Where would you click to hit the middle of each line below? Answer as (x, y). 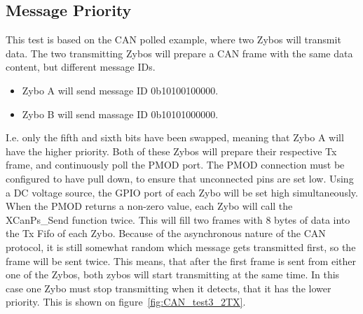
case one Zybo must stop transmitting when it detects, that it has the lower (169, 288)
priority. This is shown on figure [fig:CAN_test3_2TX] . (126, 302)
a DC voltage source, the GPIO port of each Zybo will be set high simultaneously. (182, 192)
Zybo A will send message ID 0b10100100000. (120, 90)
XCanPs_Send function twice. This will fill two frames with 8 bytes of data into (178, 219)
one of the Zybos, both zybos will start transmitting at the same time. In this (173, 274)
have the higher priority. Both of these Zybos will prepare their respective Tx (171, 151)
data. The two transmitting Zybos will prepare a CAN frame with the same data (179, 53)
